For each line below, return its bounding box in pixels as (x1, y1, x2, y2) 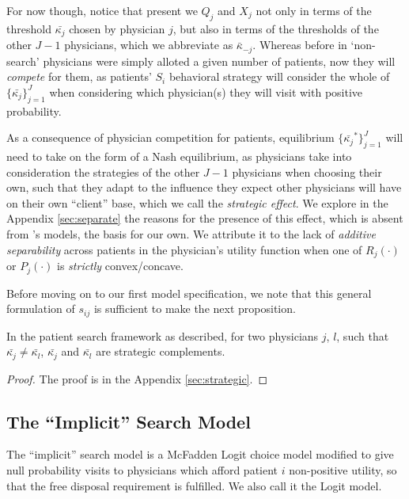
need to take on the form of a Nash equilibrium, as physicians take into (6, 148, 352, 165)
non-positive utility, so (289, 462, 397, 478)
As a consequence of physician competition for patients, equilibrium (6, 129, 335, 146)
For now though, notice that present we (6, 2, 198, 18)
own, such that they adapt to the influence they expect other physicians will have (6, 179, 402, 196)
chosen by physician (69, 20, 165, 36)
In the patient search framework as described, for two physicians (6, 327, 319, 344)
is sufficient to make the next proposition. (93, 300, 296, 317)
